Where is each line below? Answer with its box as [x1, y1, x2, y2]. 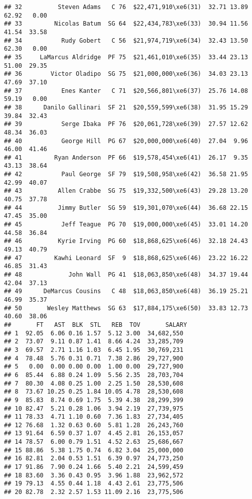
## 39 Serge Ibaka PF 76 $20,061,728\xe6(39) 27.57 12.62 [4, 120, 248, 128]
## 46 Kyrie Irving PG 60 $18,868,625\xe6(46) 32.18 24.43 [4, 237, 248, 245]
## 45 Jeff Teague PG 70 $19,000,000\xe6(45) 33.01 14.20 [4, 221, 248, 228]
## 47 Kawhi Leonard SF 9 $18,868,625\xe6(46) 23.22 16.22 [4, 254, 248, 262]
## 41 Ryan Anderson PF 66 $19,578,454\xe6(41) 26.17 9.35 [4, 154, 248, 161]
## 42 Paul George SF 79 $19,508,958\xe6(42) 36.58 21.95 [4, 171, 248, 178]
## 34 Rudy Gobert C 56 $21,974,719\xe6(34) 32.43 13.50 [4, 37, 248, 44]
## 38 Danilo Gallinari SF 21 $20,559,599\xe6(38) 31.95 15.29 [4, 103, 248, 111]
